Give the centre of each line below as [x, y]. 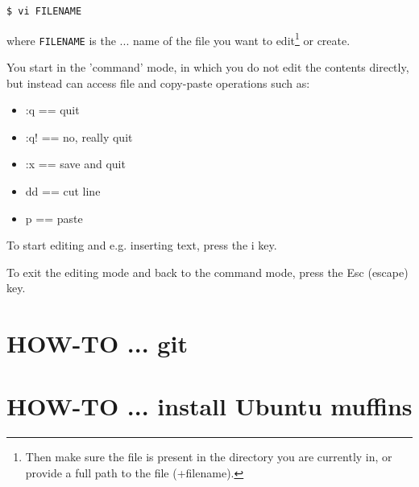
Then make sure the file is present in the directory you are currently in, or [209, 457]
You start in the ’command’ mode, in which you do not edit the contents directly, [208, 66]
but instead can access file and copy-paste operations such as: [158, 83]
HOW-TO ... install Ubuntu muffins [209, 406]
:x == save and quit [75, 164]
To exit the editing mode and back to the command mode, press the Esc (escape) [207, 272]
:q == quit [52, 110]
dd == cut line [63, 190]
